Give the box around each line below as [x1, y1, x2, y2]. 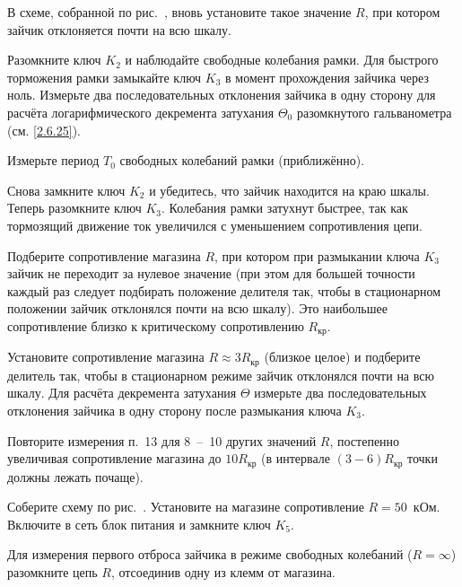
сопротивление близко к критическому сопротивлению [7, 316, 304, 335]
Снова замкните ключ [7, 180, 126, 199]
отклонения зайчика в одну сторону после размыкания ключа [7, 401, 342, 419]
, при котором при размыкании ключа [214, 246, 420, 265]
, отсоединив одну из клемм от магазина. [110, 563, 336, 582]
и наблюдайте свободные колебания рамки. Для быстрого [125, 50, 439, 69]
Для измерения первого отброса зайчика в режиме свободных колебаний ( [7, 545, 413, 564]
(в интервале [260, 449, 330, 468]
